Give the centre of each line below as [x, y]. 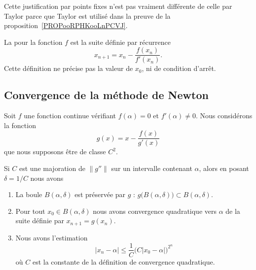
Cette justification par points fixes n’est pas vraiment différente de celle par [118, 6]
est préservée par [100, 194]
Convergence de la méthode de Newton [106, 95]
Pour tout [30, 211]
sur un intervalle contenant [152, 168]
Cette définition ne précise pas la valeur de [69, 68]
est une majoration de [52, 168]
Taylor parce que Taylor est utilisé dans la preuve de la [87, 16]
